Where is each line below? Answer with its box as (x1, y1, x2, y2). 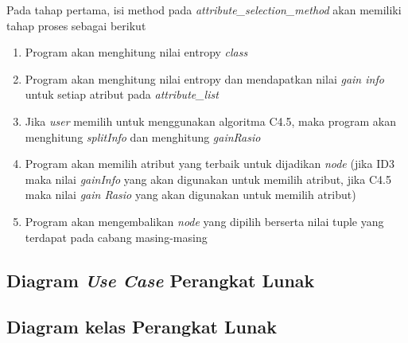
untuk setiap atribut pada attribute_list (25, 86, 219, 103)
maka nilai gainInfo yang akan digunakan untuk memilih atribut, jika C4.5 (25, 170, 391, 187)
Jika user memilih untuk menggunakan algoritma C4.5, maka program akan (25, 112, 396, 129)
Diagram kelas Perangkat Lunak (6, 314, 277, 339)
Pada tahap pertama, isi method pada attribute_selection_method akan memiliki (6, 2, 402, 18)
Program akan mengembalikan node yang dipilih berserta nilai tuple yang (25, 212, 384, 229)
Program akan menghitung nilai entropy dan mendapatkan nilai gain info (25, 70, 384, 87)
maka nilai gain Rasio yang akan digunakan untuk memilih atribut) (25, 186, 356, 203)
